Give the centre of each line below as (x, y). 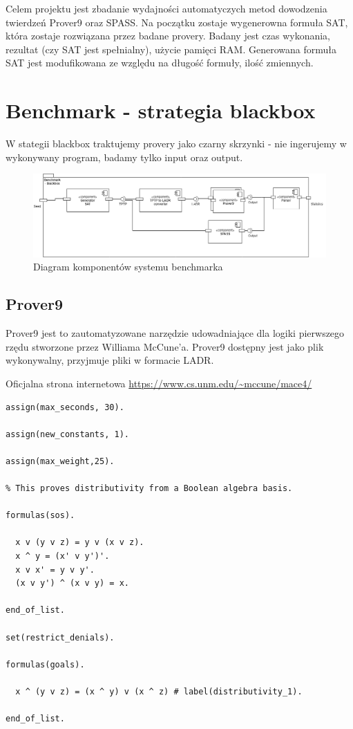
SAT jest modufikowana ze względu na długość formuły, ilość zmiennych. (160, 63)
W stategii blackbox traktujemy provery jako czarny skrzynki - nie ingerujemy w (176, 144)
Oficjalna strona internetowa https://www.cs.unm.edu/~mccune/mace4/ (159, 383)
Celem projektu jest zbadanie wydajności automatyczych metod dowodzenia (166, 8)
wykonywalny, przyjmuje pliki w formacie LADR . (110, 360)
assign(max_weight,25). (60, 461)
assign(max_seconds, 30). (65, 407)
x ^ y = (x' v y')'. (63, 556)
